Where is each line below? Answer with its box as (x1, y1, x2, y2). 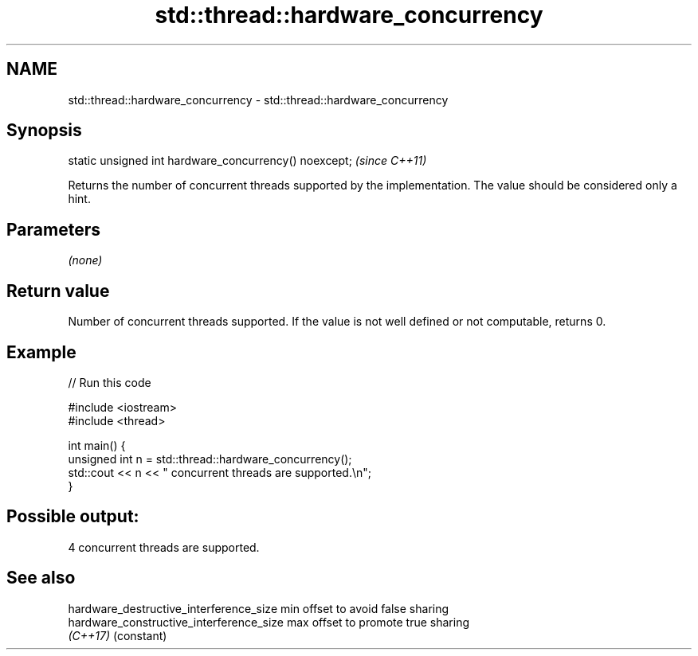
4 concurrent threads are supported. (68, 540, 260, 554)
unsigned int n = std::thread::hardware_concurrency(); (68, 451, 352, 466)
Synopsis (6, 120, 82, 141)
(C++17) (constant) (68, 628, 167, 642)
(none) (68, 253, 103, 267)
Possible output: (6, 506, 139, 527)
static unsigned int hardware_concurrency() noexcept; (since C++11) (68, 154, 427, 168)
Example (6, 342, 76, 362)
